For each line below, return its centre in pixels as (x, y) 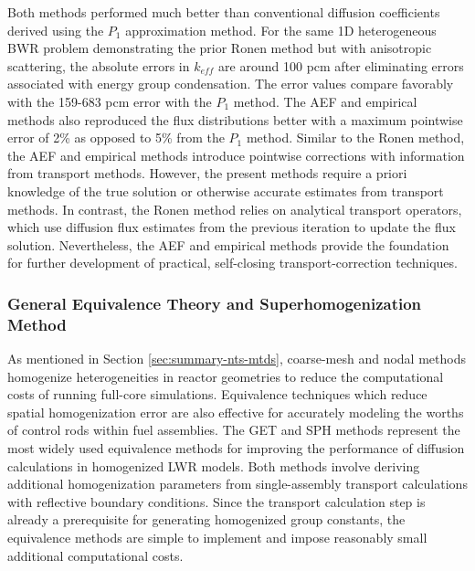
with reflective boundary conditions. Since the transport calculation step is (216, 501)
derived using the (56, 30)
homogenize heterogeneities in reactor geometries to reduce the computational (226, 376)
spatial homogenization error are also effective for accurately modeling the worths (236, 412)
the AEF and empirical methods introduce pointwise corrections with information (236, 155)
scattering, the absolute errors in (99, 65)
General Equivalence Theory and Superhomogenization (215, 303)
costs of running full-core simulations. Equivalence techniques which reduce (217, 394)
